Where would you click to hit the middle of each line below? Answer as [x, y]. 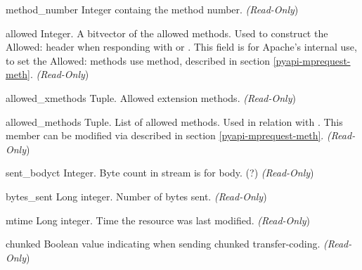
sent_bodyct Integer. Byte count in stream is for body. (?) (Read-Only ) [160, 173]
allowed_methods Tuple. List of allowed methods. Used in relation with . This [174, 121]
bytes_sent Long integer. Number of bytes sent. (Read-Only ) [136, 196]
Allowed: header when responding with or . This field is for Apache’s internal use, [181, 47]
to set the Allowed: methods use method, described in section [138, 60]
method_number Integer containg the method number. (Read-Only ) [152, 9]
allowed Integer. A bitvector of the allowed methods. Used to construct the [167, 33]
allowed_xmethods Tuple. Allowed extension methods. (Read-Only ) [151, 97]
